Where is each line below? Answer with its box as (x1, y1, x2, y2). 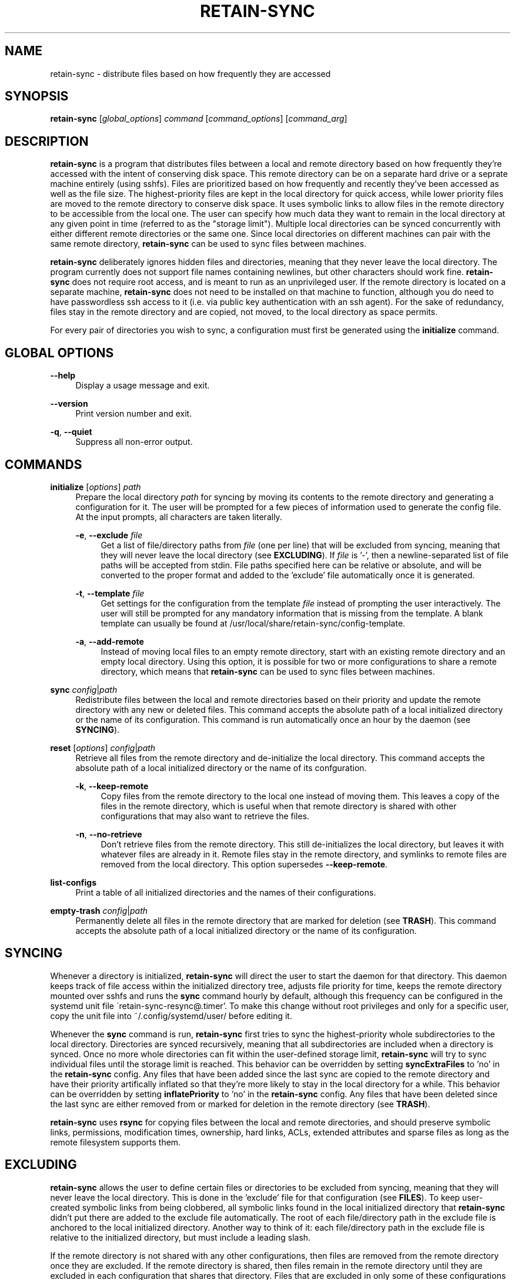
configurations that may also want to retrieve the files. (101, 810, 310, 821)
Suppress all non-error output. (75, 437, 193, 447)
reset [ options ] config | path (50, 742, 156, 753)
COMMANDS (5, 457, 82, 472)
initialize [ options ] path (50, 481, 141, 492)
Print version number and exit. (75, 408, 192, 419)
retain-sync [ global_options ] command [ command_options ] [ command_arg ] (50, 113, 347, 124)
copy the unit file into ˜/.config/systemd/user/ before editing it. (50, 1010, 292, 1021)
